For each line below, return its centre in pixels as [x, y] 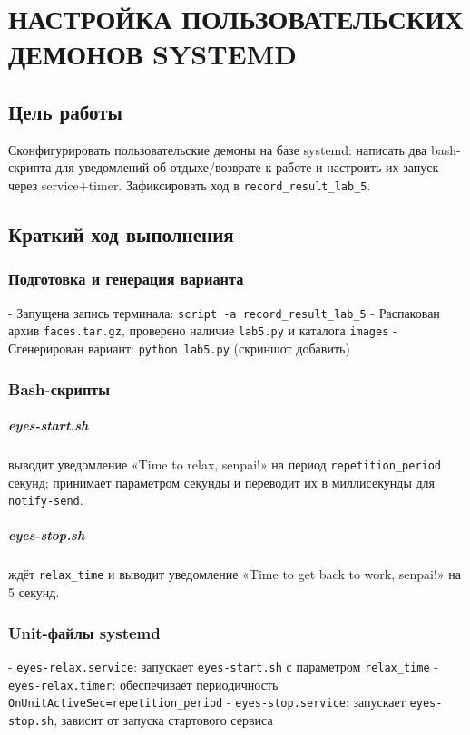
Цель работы [65, 111]
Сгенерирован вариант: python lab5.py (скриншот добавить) [179, 348]
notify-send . [46, 500]
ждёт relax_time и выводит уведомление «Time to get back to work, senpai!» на [235, 574]
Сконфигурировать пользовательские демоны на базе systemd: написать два [218, 149]
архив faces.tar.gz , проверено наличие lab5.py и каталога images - [203, 330]
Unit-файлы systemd [84, 632]
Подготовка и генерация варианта [126, 279]
